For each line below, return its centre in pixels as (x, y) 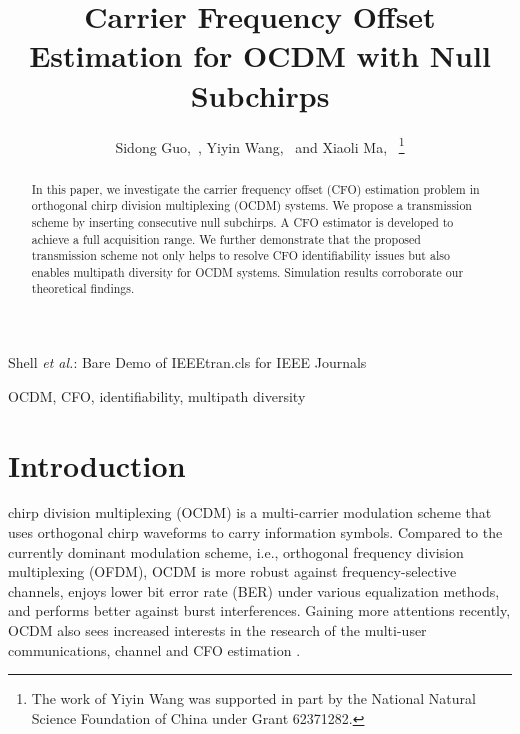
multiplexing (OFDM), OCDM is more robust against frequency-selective (232, 571)
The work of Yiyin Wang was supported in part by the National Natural (253, 698)
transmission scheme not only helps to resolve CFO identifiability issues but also (240, 255)
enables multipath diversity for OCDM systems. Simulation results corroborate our (247, 271)
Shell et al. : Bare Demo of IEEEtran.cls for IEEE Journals (187, 362)
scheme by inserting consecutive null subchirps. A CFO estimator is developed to (242, 221)
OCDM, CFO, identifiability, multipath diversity (157, 395)
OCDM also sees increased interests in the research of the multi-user (217, 630)
